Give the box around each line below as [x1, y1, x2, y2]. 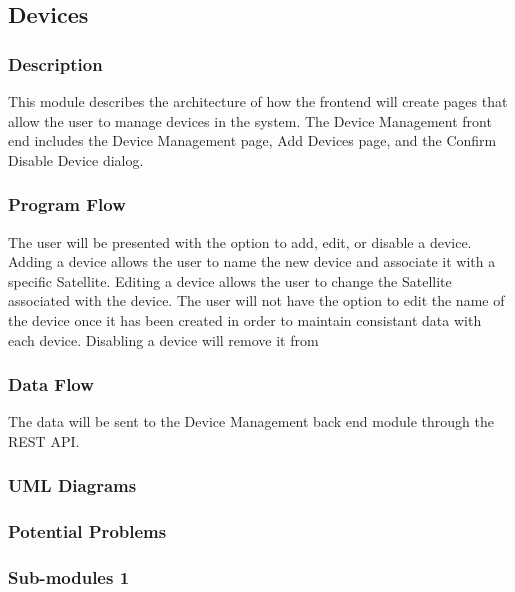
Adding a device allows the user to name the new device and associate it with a [8, 251, 496, 272]
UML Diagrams [8, 473, 137, 498]
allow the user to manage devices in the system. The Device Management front [8, 110, 492, 131]
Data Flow [8, 372, 94, 397]
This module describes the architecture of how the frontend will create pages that [8, 91, 508, 111]
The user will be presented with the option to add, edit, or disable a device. [8, 231, 472, 252]
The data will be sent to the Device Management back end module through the [8, 411, 495, 432]
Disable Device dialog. [8, 149, 144, 170]
